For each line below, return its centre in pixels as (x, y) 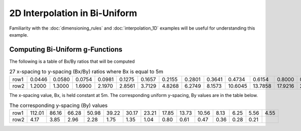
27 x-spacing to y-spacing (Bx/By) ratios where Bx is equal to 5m (86, 72)
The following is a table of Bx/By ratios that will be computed (72, 61)
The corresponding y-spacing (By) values (58, 105)
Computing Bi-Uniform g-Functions (66, 49)
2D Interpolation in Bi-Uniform (73, 13)
